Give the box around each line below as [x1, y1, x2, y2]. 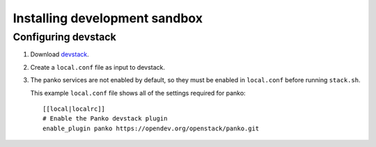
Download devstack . [30, 50, 90, 59]
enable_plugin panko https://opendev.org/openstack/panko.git [42, 124, 260, 132]
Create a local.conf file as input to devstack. [30, 63, 166, 71]
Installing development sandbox [13, 10, 203, 26]
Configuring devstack [13, 31, 116, 43]
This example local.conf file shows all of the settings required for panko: [30, 88, 246, 97]
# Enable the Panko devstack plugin [42, 115, 168, 123]
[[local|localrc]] [42, 105, 106, 113]
